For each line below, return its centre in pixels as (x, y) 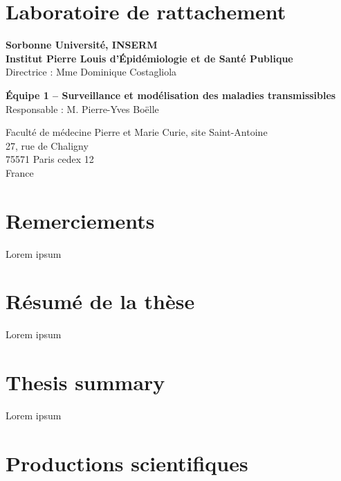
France (20, 172)
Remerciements (80, 220)
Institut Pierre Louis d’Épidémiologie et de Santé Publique (149, 58)
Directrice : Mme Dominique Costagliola (91, 72)
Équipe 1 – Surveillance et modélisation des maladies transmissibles (171, 95)
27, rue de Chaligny (47, 145)
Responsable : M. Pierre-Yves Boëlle (82, 108)
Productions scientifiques (127, 463)
